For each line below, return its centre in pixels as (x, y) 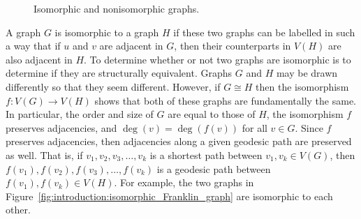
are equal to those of (212, 114)
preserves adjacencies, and (61, 127)
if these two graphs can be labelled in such (264, 32)
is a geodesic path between (214, 168)
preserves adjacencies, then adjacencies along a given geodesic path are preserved (179, 141)
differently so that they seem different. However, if (113, 86)
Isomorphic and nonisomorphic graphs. (117, 8)
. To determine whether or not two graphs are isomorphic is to (218, 59)
